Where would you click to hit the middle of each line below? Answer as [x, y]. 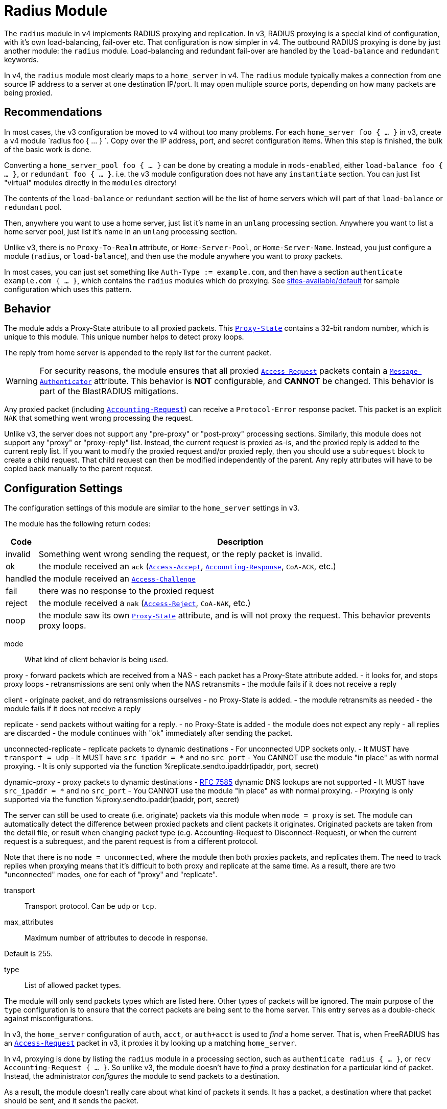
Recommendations [53, 112]
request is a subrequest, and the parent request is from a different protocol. [131, 841]
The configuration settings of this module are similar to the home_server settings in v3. [152, 508]
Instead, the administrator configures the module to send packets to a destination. [142, 1076]
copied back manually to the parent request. [78, 469]
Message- [406, 372]
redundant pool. [33, 207]
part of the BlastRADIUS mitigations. [109, 391]
